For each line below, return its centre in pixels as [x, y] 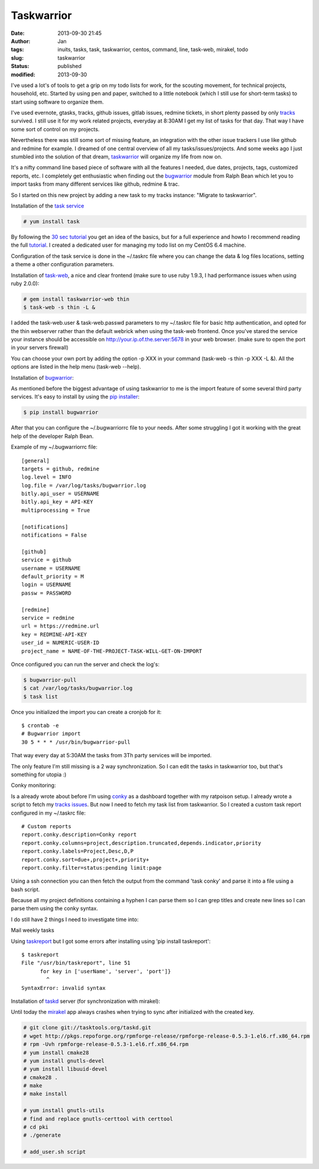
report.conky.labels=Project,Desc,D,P [78, 851]
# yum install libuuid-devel [66, 1069]
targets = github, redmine [61, 469]
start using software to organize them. [57, 102]
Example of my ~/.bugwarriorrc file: [54, 447]
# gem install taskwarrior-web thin [77, 299]
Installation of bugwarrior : [42, 377]
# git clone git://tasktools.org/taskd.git [87, 1028]
